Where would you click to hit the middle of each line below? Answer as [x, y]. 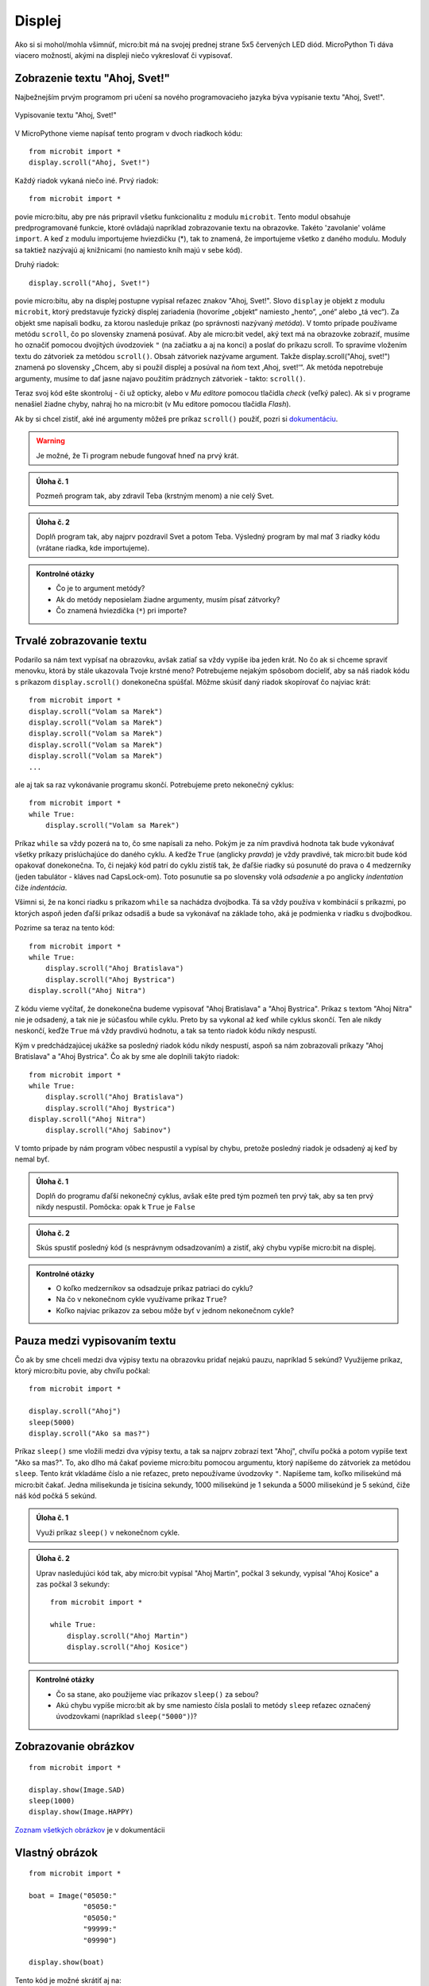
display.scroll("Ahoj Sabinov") [108, 1130]
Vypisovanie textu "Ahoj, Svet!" [66, 115]
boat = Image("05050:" [73, 1896]
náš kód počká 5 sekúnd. [56, 1495]
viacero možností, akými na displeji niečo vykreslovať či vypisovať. [124, 55]
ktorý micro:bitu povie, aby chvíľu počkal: [82, 1371]
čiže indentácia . [41, 888]
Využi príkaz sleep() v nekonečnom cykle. [108, 1532]
